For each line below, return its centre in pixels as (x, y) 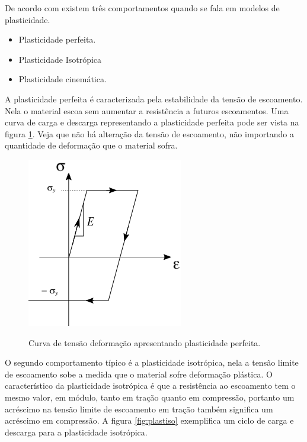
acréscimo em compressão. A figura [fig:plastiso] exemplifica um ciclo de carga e (149, 420)
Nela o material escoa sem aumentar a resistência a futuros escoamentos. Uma (147, 110)
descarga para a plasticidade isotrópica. (76, 432)
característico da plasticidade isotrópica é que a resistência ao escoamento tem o (150, 385)
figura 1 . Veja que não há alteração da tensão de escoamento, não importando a (149, 133)
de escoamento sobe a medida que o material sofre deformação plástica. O (139, 374)
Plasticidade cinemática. (63, 79)
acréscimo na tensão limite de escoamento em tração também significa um (139, 409)
